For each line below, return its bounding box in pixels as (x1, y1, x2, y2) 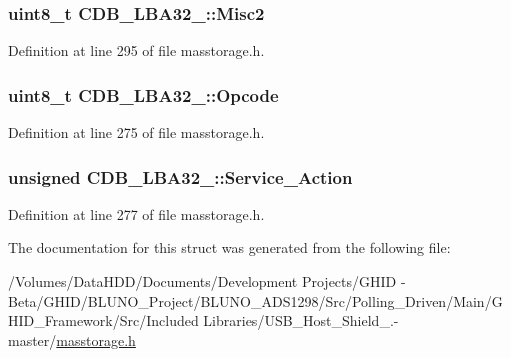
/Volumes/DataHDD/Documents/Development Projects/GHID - (8, 271, 406, 292)
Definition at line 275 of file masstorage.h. (8, 122, 265, 143)
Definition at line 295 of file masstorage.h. (8, 40, 265, 61)
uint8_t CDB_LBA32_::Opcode (8, 82, 279, 107)
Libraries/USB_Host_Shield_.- (203, 310, 399, 331)
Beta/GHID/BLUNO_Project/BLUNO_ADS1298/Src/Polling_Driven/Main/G (8, 290, 503, 311)
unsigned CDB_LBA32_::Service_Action (8, 164, 353, 189)
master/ (8, 329, 57, 350)
